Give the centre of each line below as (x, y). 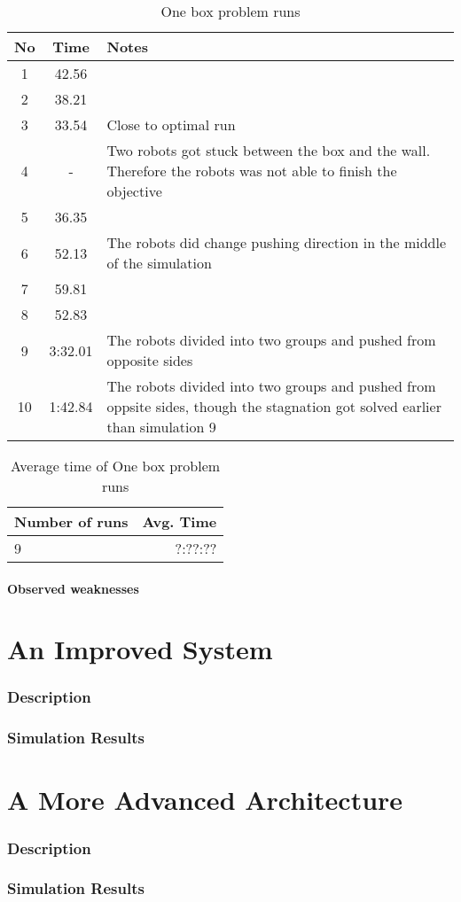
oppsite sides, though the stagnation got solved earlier (274, 406)
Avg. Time (180, 521)
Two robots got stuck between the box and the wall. (269, 150)
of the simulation (159, 263)
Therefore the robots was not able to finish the (252, 171)
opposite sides (150, 360)
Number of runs (71, 521)
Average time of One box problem (116, 466)
